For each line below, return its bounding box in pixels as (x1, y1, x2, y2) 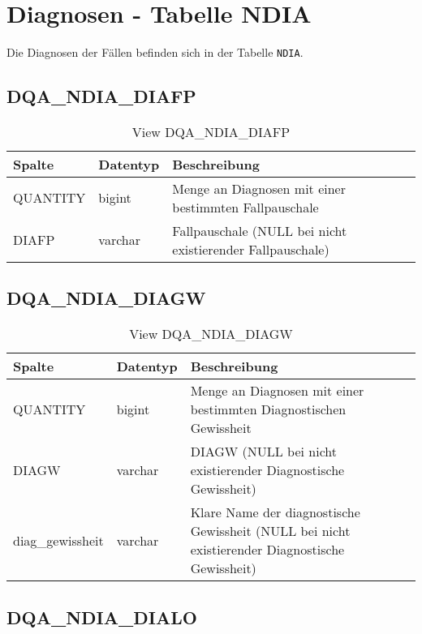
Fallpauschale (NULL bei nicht (172, 221, 347, 240)
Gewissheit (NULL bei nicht (190, 521, 351, 541)
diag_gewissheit (13, 530, 104, 550)
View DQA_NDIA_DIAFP (131, 122, 291, 141)
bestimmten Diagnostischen (190, 400, 347, 419)
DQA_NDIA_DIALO (6, 604, 197, 629)
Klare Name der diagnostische (190, 503, 360, 522)
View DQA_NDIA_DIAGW (129, 324, 293, 344)
